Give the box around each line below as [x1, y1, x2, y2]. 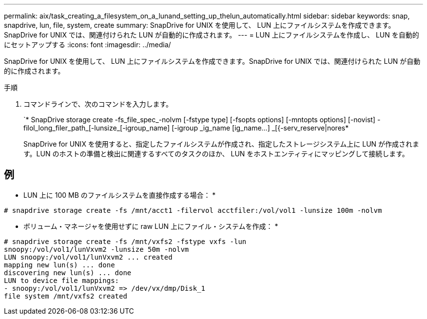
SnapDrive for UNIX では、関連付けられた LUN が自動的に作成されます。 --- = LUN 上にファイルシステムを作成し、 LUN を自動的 [4, 31, 419, 39]
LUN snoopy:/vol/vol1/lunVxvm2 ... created [4, 253, 173, 261]
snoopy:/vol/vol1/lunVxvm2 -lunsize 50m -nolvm [4, 245, 189, 253]
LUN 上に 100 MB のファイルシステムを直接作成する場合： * [23, 190, 216, 199]
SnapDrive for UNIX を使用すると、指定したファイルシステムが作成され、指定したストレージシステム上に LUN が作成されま [23, 140, 420, 148]
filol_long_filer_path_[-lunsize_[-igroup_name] [23, 124, 170, 132]
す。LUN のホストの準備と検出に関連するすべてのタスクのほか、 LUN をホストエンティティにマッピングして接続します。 [23, 150, 409, 158]
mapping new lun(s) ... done [4, 261, 115, 269]
